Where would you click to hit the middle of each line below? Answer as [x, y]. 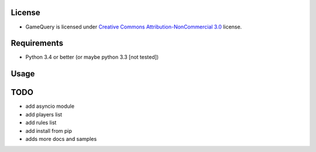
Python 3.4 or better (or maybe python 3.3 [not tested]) [92, 57]
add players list [44, 114]
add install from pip [49, 130]
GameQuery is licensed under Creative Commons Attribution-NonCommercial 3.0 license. [134, 27]
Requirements [37, 43]
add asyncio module [50, 106]
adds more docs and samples [61, 139]
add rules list [41, 123]
